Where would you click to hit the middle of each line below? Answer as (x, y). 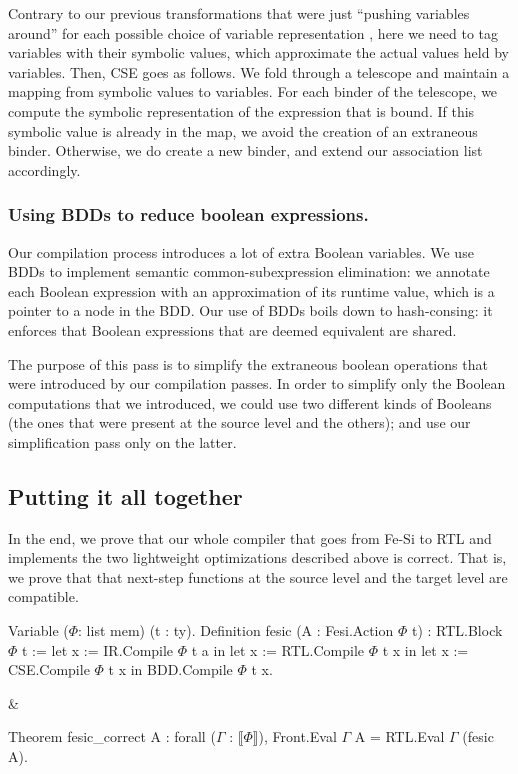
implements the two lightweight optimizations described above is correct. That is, (257, 557)
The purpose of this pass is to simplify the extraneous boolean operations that (248, 363)
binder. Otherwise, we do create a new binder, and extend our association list (245, 150)
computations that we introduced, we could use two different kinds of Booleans (250, 402)
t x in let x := (425, 649)
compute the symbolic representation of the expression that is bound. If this (241, 110)
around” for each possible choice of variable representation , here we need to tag (253, 32)
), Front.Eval (297, 736)
